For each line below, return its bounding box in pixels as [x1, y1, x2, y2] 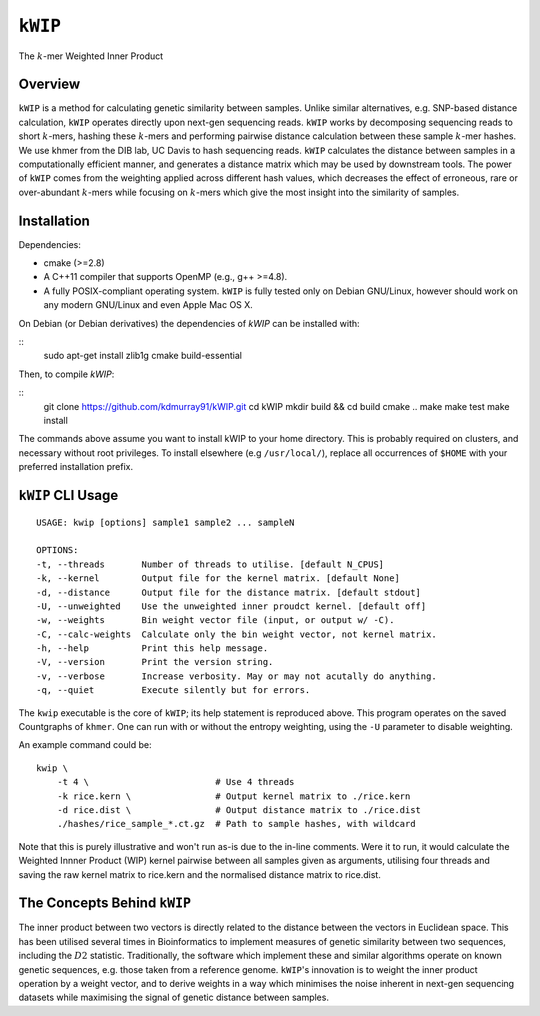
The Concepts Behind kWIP [18, 895, 192, 912]
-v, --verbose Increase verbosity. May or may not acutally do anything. [36, 670, 437, 682]
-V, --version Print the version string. [36, 656, 274, 668]
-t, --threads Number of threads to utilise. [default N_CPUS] [36, 558, 385, 570]
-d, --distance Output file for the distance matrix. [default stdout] [36, 586, 422, 598]
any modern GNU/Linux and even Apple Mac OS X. [43, 299, 254, 311]
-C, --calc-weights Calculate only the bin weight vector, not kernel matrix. [36, 628, 437, 640]
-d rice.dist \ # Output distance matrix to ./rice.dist [56, 805, 422, 815]
